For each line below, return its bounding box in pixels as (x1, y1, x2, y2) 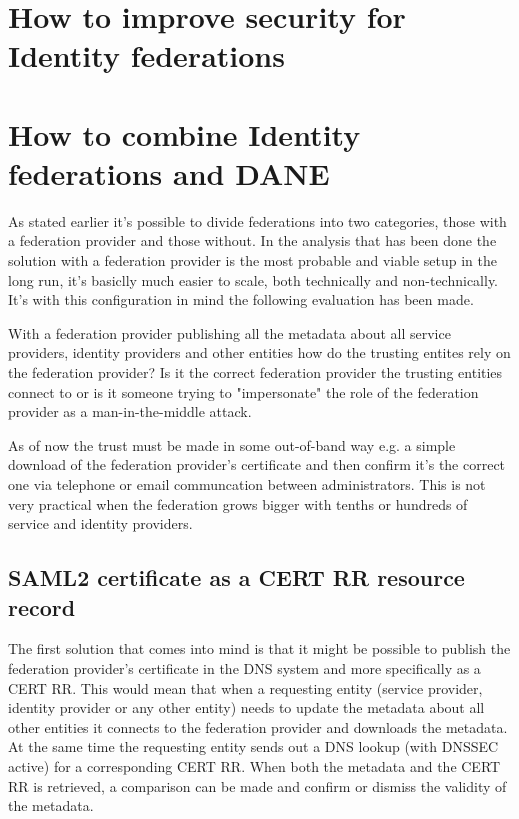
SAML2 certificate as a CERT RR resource (8, 562, 465, 593)
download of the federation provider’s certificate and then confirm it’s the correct (8, 454, 506, 475)
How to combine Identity (8, 113, 361, 154)
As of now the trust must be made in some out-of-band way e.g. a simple (8, 434, 456, 455)
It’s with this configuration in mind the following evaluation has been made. (8, 289, 474, 310)
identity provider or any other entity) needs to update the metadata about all (8, 697, 485, 718)
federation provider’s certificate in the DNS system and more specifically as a (8, 657, 481, 678)
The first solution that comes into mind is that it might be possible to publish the (8, 638, 511, 659)
